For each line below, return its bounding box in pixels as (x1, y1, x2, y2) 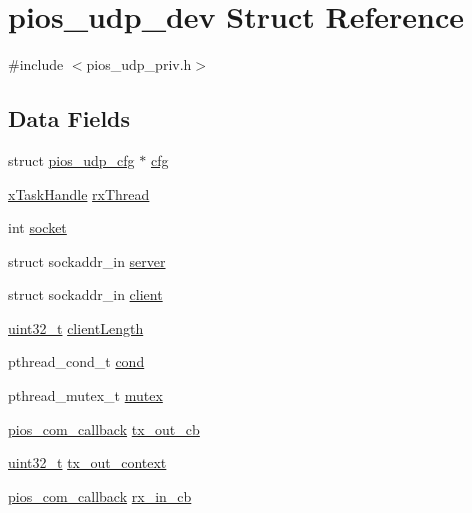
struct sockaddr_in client (8, 284, 163, 305)
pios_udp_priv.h (86, 54, 192, 75)
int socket (8, 217, 67, 238)
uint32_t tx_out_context (8, 452, 167, 473)
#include (8, 54, 64, 75)
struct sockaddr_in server (8, 250, 166, 271)
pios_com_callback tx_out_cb (8, 418, 200, 439)
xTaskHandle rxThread (8, 183, 150, 204)
